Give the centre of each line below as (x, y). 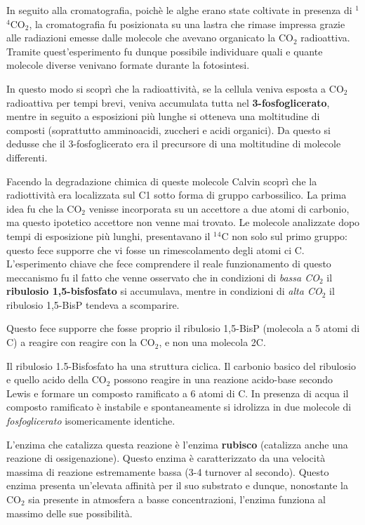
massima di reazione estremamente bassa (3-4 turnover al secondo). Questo (168, 471)
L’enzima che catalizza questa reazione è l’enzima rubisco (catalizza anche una (177, 444)
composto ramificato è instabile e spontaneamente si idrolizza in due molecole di (179, 407)
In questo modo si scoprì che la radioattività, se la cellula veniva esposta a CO (175, 88)
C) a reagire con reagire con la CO (81, 342)
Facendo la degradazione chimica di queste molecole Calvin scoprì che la (162, 181)
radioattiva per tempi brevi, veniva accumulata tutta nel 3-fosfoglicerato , (168, 102)
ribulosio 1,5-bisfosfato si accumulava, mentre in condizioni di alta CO (164, 291)
